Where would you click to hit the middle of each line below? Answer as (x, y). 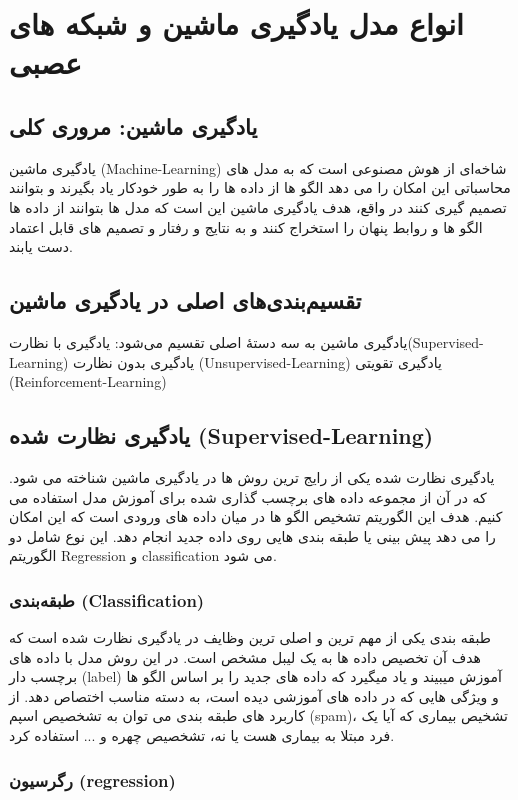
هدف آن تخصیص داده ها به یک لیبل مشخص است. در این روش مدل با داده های (245, 656)
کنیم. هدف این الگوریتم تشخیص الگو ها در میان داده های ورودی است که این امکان (256, 516)
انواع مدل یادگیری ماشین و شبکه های (236, 23)
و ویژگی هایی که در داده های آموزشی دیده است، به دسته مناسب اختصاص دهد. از (254, 695)
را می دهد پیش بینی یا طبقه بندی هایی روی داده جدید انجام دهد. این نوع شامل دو (252, 535)
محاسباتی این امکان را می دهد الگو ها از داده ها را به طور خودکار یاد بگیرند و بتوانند (260, 187)
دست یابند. (41, 246)
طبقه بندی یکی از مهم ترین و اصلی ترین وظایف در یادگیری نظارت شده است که (250, 637)
